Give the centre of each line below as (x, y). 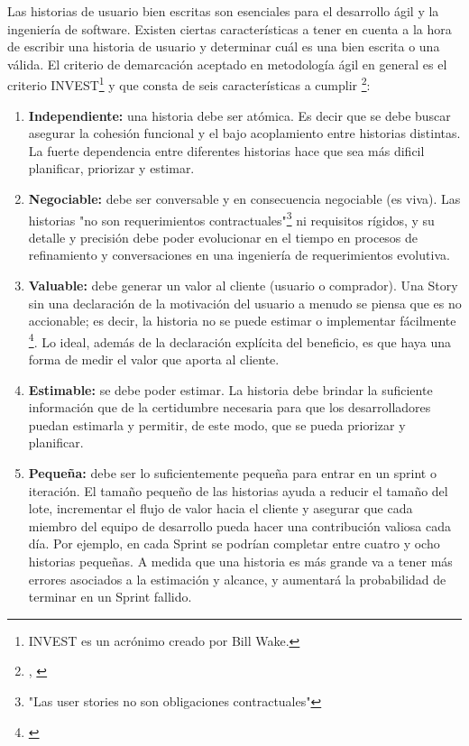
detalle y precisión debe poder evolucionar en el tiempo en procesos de (223, 237)
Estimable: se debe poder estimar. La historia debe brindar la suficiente (230, 389)
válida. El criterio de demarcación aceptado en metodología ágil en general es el (227, 64)
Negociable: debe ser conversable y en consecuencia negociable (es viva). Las (244, 198)
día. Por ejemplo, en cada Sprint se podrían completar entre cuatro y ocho (234, 543)
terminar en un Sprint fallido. (110, 597)
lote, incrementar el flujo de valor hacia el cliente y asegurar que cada (221, 508)
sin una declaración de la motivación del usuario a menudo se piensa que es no (245, 303)
